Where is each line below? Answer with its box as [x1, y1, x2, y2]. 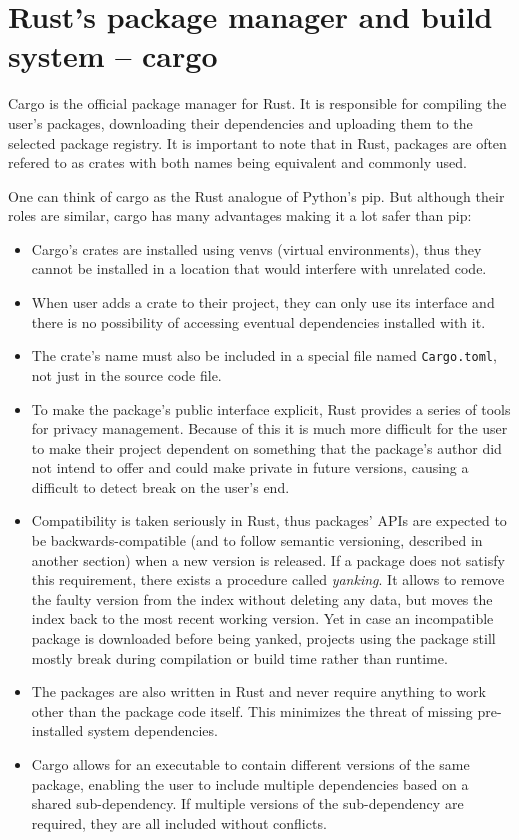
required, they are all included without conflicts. [31, 812, 327, 833]
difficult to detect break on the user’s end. [31, 476, 290, 497]
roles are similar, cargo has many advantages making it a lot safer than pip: [8, 205, 472, 226]
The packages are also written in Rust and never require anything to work [31, 681, 486, 702]
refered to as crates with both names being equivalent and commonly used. [8, 152, 467, 173]
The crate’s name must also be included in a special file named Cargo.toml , [31, 345, 497, 366]
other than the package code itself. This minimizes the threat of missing [31, 700, 473, 721]
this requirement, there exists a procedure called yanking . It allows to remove [31, 569, 505, 590]
